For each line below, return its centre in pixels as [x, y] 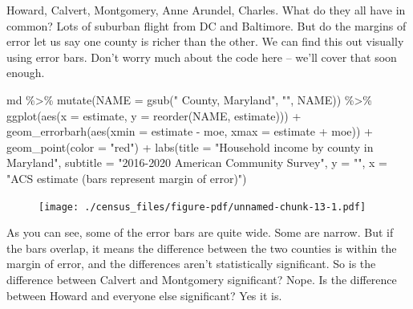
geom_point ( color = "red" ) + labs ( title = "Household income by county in [190, 146]
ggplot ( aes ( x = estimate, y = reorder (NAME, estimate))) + [154, 115]
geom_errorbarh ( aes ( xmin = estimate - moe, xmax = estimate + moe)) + [190, 131]
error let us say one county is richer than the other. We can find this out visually [205, 41]
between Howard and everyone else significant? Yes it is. [144, 295]
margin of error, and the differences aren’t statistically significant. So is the [191, 264]
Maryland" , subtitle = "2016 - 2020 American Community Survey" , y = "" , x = [197, 163]
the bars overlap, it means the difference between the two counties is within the [202, 248]
